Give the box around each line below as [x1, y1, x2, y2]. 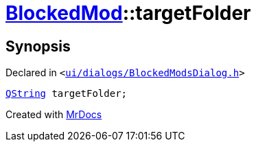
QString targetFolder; [5, 88, 128, 100]
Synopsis [5, 37, 71, 55]
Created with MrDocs [5, 109, 102, 121]
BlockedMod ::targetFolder [5, 1, 251, 25]
